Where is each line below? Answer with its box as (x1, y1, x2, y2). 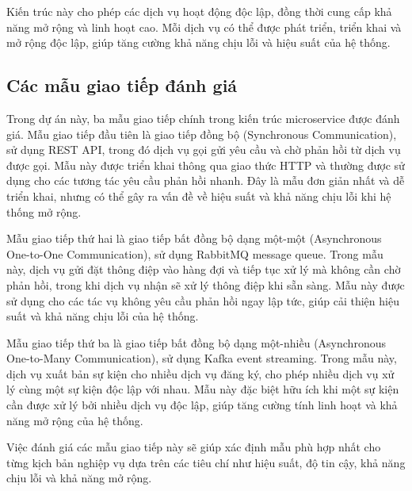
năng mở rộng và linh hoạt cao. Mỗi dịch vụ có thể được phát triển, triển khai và (6, 18, 402, 35)
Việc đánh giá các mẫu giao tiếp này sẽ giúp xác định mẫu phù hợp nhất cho (6, 439, 381, 455)
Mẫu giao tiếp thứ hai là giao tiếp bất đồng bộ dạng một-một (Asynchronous (6, 230, 382, 247)
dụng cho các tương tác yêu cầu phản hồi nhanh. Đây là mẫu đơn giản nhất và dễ (6, 172, 405, 189)
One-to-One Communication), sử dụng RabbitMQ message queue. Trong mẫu (6, 245, 383, 262)
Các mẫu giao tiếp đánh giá (6, 73, 238, 98)
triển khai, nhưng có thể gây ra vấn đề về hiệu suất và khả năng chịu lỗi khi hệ (6, 187, 391, 204)
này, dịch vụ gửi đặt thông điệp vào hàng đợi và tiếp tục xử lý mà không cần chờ (6, 261, 401, 278)
